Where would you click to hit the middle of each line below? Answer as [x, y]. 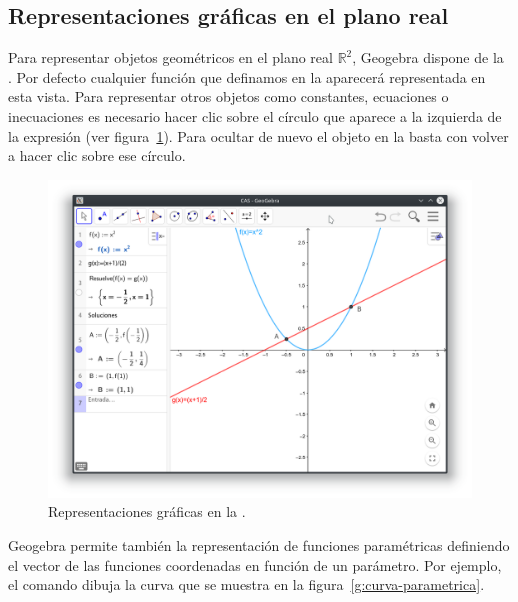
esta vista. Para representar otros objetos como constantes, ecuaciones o [228, 96]
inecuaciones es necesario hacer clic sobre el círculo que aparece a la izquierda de [255, 115]
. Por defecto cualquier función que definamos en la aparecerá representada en [247, 76]
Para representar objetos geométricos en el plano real [170, 57]
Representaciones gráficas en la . [147, 511]
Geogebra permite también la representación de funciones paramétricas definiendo [259, 544]
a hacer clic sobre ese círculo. [97, 155]
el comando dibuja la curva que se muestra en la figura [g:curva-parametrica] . [246, 584]
